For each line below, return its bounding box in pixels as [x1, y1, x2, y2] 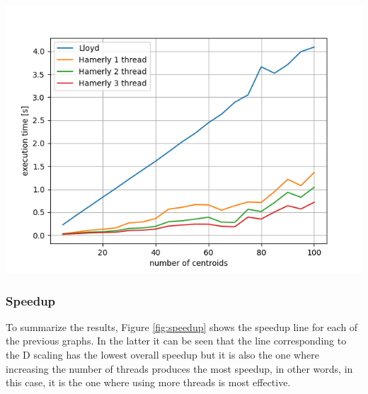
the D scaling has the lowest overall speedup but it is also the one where [6, 347, 319, 361]
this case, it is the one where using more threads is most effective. [6, 375, 291, 390]
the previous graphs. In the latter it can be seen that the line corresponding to [6, 333, 347, 348]
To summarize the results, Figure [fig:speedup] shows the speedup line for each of [6, 319, 358, 334]
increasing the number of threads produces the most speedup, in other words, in [6, 361, 353, 376]
